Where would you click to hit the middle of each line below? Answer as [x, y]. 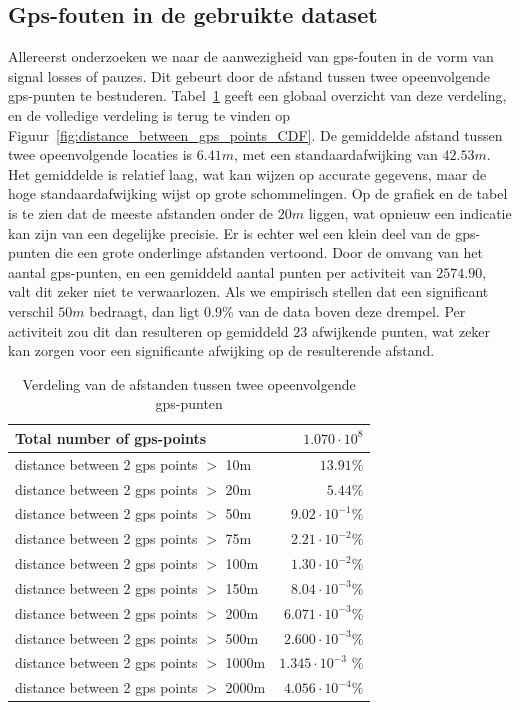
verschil [31, 310]
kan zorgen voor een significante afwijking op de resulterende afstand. [221, 350]
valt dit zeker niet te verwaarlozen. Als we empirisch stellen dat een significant [248, 291]
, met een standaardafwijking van [335, 154]
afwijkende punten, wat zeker [401, 330]
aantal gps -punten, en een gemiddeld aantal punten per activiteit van [220, 271]
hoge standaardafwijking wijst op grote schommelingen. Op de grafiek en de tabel [258, 193]
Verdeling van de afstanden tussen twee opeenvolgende [189, 383]
